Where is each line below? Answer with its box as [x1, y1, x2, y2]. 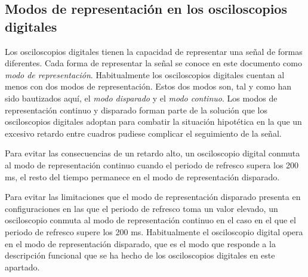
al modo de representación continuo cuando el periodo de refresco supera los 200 [5, 158, 299, 171]
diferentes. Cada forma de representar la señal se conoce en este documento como [5, 57, 302, 69]
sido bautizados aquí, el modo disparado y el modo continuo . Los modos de [5, 91, 278, 104]
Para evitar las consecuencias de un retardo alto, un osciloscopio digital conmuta [5, 147, 300, 159]
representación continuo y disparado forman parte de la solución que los [5, 103, 267, 116]
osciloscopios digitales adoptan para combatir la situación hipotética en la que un [5, 115, 302, 128]
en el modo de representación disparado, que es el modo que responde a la [5, 237, 276, 250]
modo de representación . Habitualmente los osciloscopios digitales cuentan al [5, 68, 285, 81]
